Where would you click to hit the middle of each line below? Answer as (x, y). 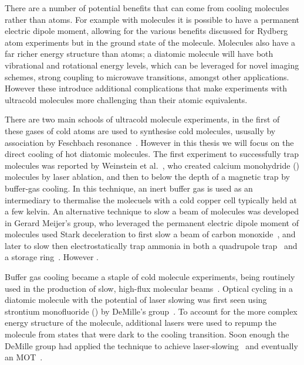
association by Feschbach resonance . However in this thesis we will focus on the (149, 142)
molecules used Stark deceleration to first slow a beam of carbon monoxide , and (150, 234)
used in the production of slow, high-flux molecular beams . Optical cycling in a (149, 288)
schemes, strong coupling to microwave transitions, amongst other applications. (147, 76)
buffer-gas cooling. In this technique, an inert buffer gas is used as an (129, 188)
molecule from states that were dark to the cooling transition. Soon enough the (147, 334)
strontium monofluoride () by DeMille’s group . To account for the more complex (151, 311)
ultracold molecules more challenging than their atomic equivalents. (126, 99)
